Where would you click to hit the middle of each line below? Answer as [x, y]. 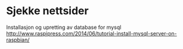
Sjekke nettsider [47, 11]
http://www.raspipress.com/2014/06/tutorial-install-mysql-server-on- [91, 33]
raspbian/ [18, 40]
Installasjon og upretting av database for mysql [64, 27]
